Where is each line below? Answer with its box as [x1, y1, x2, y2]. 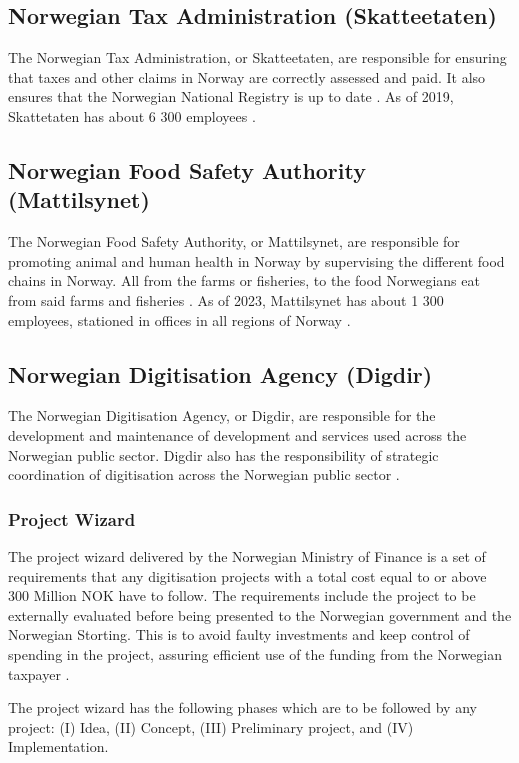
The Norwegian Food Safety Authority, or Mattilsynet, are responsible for [8, 231, 460, 252]
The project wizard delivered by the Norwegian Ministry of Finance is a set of [8, 545, 486, 566]
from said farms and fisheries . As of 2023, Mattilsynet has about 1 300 [8, 289, 444, 310]
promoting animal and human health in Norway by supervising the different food [8, 250, 505, 271]
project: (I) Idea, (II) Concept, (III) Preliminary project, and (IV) [8, 716, 414, 737]
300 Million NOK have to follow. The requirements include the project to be [8, 585, 476, 606]
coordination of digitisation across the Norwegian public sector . [8, 464, 400, 485]
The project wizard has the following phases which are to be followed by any [8, 697, 477, 718]
